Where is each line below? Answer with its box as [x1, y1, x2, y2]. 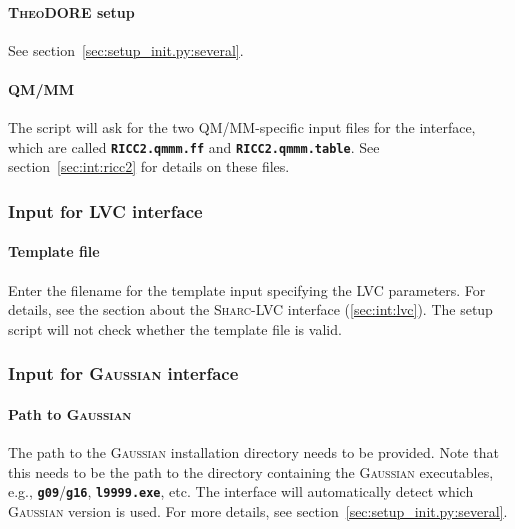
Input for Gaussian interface [8, 361, 239, 386]
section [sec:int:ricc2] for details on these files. [8, 156, 290, 177]
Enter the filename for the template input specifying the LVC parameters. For [8, 279, 486, 300]
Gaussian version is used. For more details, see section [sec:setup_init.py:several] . [8, 500, 508, 521]
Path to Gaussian [8, 403, 132, 424]
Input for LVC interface [8, 198, 203, 223]
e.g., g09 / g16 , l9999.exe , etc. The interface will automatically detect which [8, 481, 474, 502]
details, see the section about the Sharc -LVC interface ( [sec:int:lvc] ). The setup [8, 299, 493, 320]
